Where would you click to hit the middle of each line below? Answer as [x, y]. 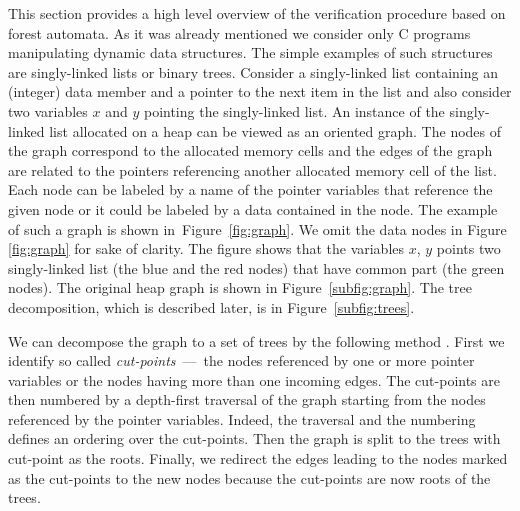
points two [468, 248]
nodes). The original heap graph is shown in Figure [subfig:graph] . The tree [240, 287]
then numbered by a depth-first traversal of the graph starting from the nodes [247, 399]
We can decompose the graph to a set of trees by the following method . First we [256, 340]
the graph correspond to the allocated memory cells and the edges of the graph [250, 150]
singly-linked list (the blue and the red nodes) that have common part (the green [256, 267]
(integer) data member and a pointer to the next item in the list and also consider [260, 91]
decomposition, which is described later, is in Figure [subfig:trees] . [211, 306]
